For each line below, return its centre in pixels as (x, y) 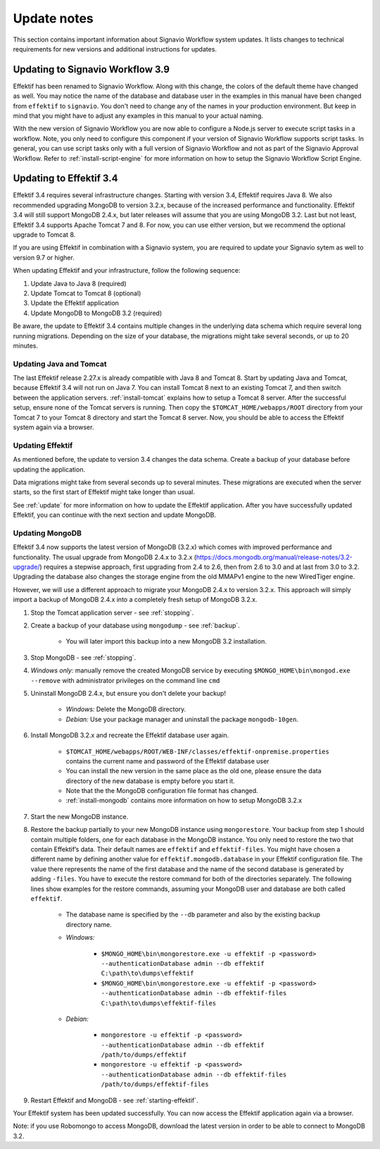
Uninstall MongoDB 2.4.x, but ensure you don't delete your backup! (128, 693)
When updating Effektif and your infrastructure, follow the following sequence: (127, 271)
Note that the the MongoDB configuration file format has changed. (162, 791)
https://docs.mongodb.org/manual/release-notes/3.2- (274, 557)
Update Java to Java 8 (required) (78, 283)
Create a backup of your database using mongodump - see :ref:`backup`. (135, 626)
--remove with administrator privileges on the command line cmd (125, 680)
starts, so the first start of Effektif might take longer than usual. (104, 492)
